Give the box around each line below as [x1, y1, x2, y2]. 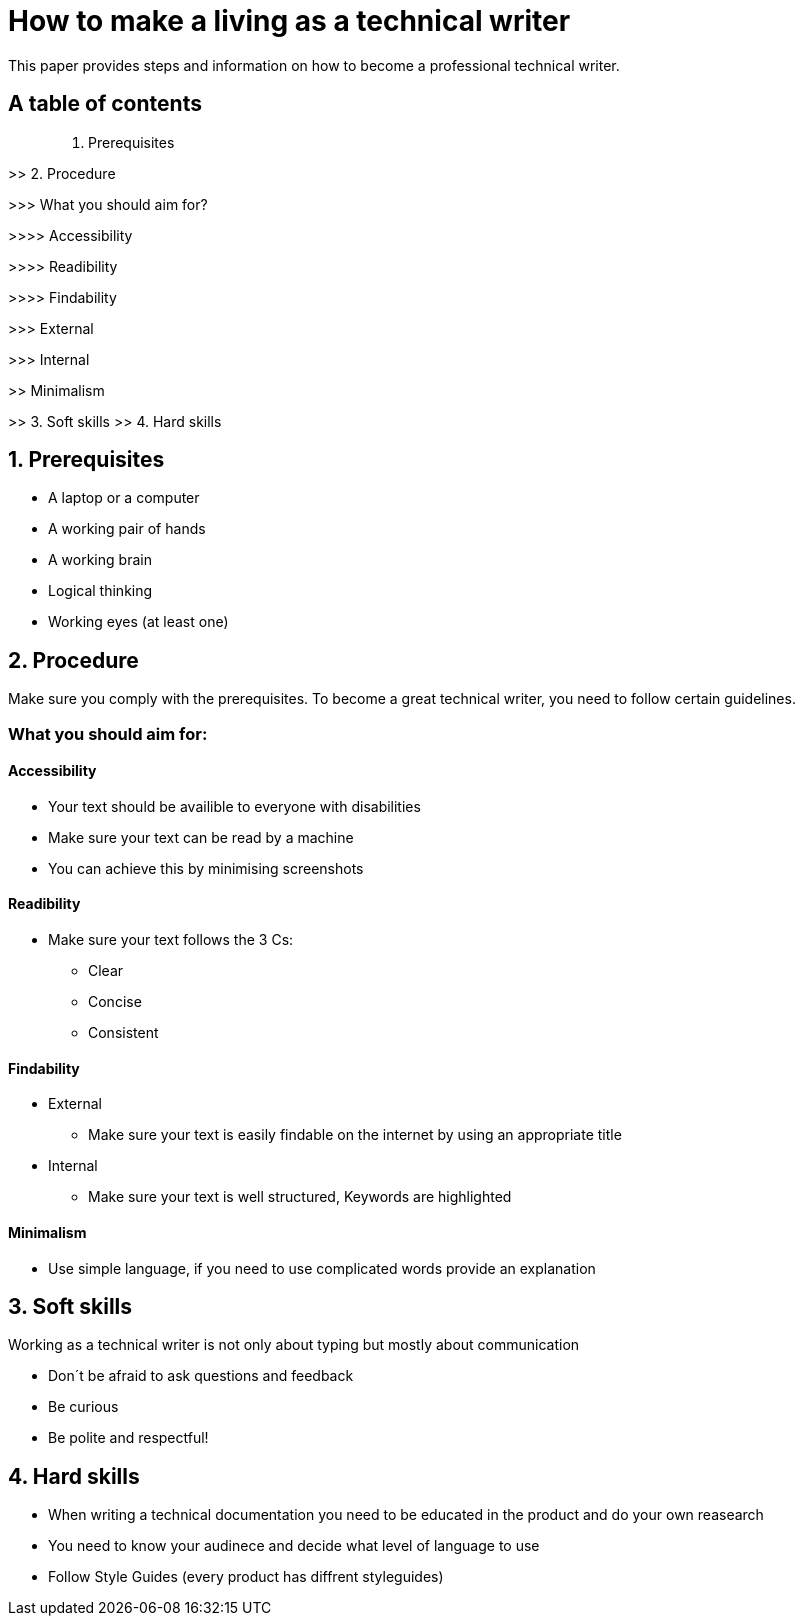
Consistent [88, 1024, 159, 1042]
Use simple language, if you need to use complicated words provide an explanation [48, 1259, 596, 1277]
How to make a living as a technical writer [8, 4, 571, 38]
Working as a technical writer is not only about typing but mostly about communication [8, 1336, 580, 1354]
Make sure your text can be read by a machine [48, 828, 354, 846]
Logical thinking [48, 582, 153, 600]
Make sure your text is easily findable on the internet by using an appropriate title [88, 1126, 622, 1144]
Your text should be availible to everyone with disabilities [48, 797, 421, 815]
